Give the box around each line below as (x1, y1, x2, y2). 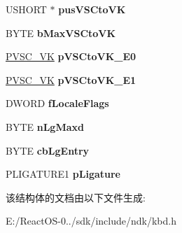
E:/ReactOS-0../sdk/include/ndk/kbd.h (6, 213, 176, 228)
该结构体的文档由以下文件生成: (6, 190, 146, 204)
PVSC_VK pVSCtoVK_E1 (6, 72, 136, 87)
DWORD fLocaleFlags (6, 96, 109, 111)
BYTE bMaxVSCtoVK (6, 25, 116, 40)
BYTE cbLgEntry (6, 143, 90, 157)
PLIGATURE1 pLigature (6, 167, 120, 181)
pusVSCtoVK (58, 2, 126, 16)
